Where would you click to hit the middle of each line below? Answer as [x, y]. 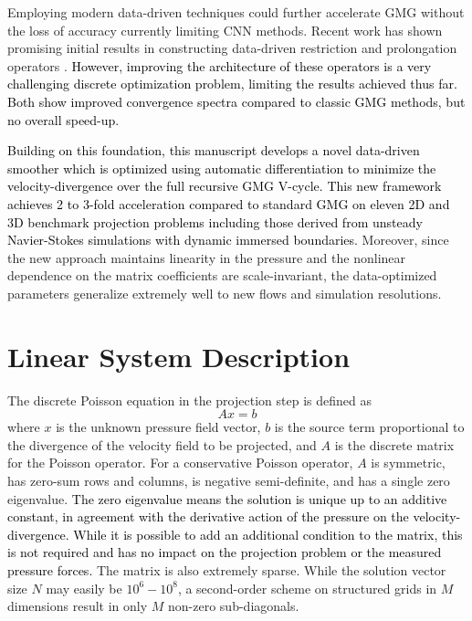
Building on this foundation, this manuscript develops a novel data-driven [214, 150]
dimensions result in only [78, 606]
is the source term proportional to [369, 427]
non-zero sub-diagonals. [234, 606]
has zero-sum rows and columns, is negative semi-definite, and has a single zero [229, 480]
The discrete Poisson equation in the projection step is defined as [189, 400]
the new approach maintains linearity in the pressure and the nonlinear [207, 257]
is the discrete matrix [394, 444]
